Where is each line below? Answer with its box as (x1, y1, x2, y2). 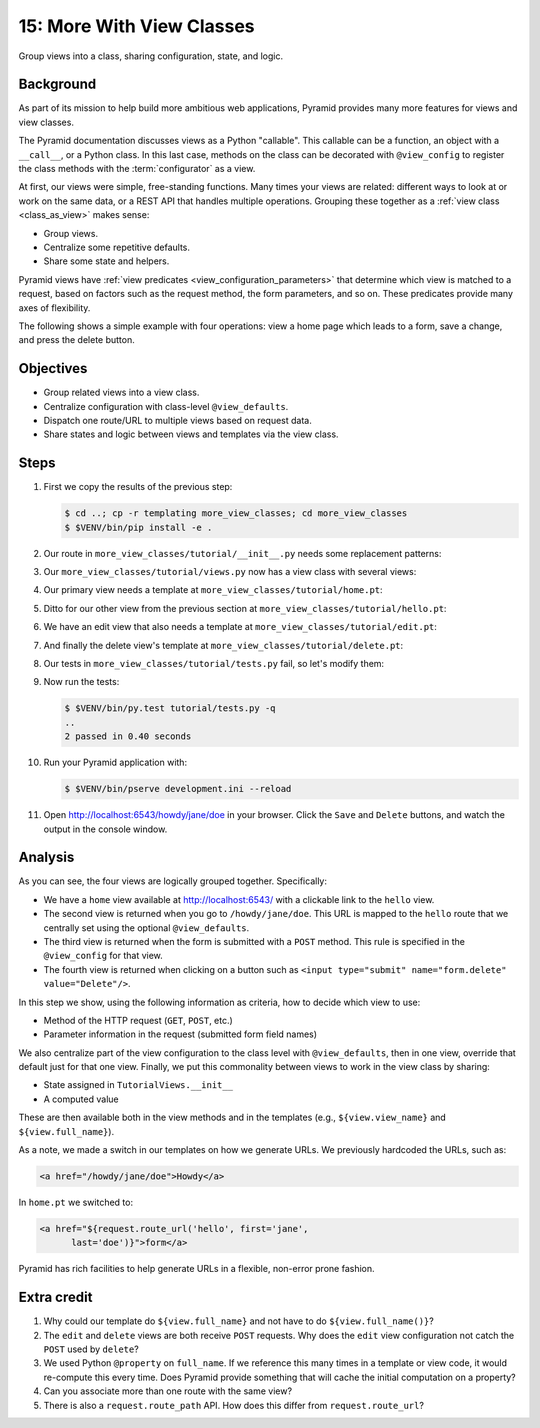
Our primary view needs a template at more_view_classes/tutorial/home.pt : (43, 584, 384, 596)
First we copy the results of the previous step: (43, 481, 233, 493)
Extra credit (18, 1289, 93, 1306)
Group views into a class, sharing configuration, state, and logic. (18, 50, 284, 62)
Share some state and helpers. (43, 255, 170, 267)
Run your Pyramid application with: (43, 756, 188, 769)
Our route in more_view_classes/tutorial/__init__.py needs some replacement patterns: (43, 547, 442, 559)
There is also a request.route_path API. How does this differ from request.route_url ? (43, 1399, 425, 1411)
